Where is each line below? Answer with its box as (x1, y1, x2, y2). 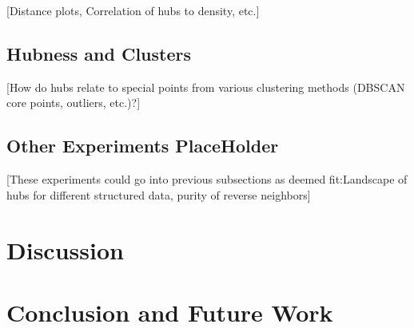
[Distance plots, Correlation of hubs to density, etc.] (6, 2, 260, 18)
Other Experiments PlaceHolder (6, 133, 279, 158)
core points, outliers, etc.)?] (6, 94, 141, 111)
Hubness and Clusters (6, 41, 191, 65)
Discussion (6, 233, 124, 266)
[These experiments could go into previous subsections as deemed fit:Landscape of (6, 171, 408, 188)
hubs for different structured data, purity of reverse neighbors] (6, 186, 311, 203)
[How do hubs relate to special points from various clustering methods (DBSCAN (6, 78, 405, 95)
